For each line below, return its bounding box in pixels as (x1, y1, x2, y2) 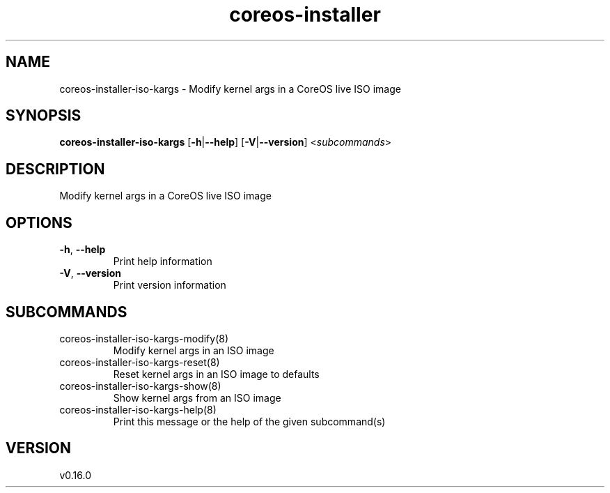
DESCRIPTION (6, 160, 105, 178)
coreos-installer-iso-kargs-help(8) (59, 403, 217, 416)
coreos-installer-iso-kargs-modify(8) (59, 332, 229, 344)
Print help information (113, 255, 212, 268)
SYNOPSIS (6, 107, 81, 125)
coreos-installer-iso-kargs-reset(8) (59, 356, 220, 368)
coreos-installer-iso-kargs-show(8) (59, 379, 221, 392)
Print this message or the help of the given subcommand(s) (113, 415, 386, 427)
